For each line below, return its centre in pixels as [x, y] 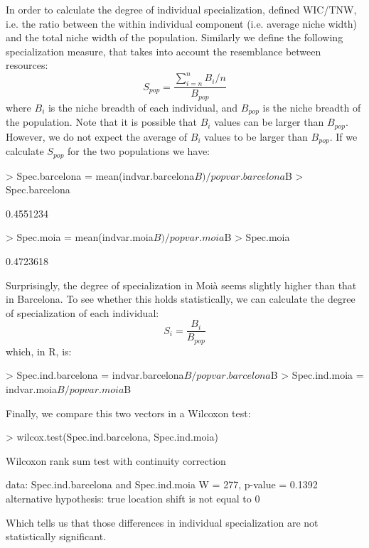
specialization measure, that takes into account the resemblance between [164, 51]
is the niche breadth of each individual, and [143, 107]
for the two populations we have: [139, 151]
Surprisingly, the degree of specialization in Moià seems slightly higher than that [181, 285]
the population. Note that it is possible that [101, 122]
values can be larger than [269, 122]
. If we [343, 136]
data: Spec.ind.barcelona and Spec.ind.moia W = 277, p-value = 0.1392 [162, 484]
